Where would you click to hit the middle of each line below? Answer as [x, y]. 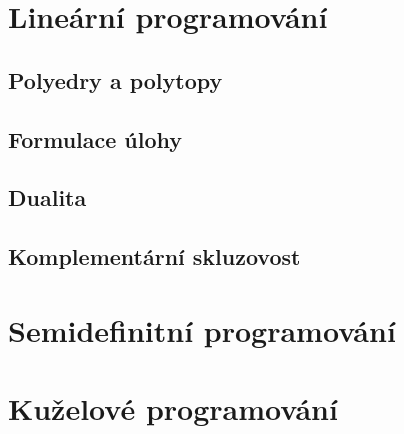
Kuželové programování [173, 408]
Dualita [47, 197]
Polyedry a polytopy [115, 79]
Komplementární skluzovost [154, 256]
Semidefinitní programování [202, 329]
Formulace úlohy [95, 138]
